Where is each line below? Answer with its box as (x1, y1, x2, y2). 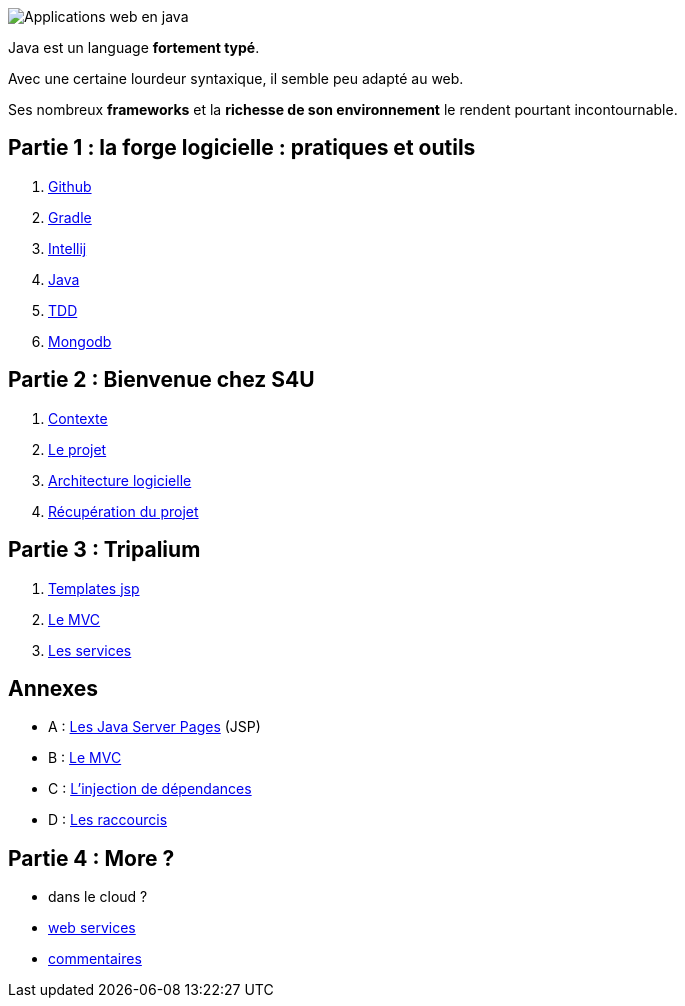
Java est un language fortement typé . (8, 39, 260, 56)
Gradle (48, 208, 92, 226)
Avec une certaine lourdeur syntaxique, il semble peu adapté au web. (8, 70, 464, 87)
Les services (48, 641, 132, 659)
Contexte (48, 409, 108, 427)
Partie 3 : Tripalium (8, 537, 201, 563)
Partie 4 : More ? (8, 845, 175, 871)
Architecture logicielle (48, 471, 192, 489)
